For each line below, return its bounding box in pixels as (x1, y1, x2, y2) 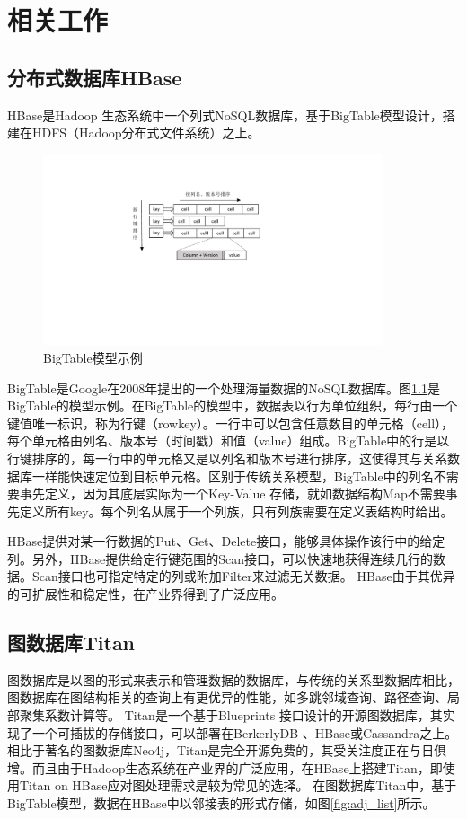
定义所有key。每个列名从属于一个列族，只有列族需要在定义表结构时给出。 (19, 501, 454, 520)
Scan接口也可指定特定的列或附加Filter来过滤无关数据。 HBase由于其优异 (31, 567, 455, 586)
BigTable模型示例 (43, 348, 143, 366)
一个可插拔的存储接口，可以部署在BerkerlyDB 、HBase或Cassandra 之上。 (31, 723, 458, 742)
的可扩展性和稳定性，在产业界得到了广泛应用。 (7, 585, 284, 603)
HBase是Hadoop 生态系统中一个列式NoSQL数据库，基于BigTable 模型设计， (7, 105, 443, 124)
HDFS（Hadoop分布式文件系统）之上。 (31, 123, 260, 142)
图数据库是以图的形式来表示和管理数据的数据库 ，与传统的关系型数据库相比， (7, 670, 460, 689)
